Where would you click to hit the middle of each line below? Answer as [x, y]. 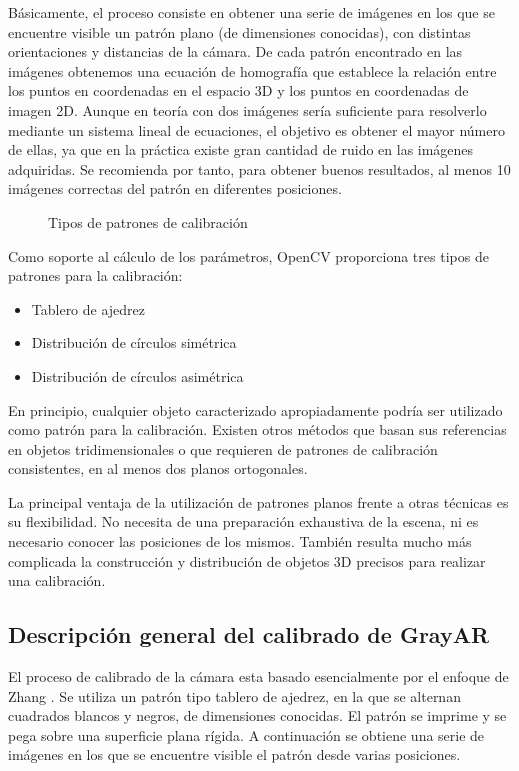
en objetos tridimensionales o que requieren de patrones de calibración [223, 448]
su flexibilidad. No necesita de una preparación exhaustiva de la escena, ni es [243, 521]
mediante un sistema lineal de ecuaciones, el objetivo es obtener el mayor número [256, 129]
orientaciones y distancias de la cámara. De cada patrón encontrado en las [235, 51]
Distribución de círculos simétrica [134, 342]
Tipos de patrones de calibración [148, 221]
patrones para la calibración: [95, 275]
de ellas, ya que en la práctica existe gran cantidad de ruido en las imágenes [241, 149]
